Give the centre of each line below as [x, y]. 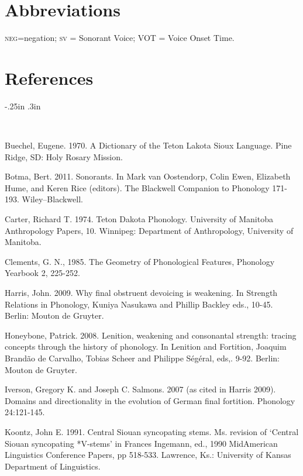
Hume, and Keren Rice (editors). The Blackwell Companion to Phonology [137, 187]
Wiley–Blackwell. [52, 199]
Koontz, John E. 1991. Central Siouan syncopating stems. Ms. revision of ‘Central [152, 431]
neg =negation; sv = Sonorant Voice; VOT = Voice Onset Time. [120, 38]
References [49, 77]
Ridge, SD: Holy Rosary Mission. [64, 156]
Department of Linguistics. [53, 466]
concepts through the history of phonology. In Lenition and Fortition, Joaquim [146, 346]
